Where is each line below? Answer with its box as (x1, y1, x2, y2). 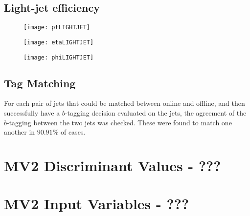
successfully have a (4, 107, 60, 118)
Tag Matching (4, 75, 76, 90)
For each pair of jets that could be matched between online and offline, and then (4, 98, 245, 108)
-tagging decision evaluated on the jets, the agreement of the (65, 107, 247, 118)
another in (4, 127, 35, 137)
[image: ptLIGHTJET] (23, 24, 91, 31)
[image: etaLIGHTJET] (23, 39, 94, 46)
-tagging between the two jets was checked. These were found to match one (7, 117, 232, 127)
